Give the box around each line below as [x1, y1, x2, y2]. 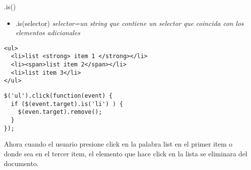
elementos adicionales [15, 27, 80, 38]
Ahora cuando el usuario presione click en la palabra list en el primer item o [4, 139, 232, 149]
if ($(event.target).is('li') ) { [11, 100, 123, 107]
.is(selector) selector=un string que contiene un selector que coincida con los [15, 18, 244, 28]
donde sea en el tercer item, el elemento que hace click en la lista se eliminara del [4, 148, 248, 158]
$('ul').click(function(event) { [4, 92, 113, 100]
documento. [4, 158, 39, 168]
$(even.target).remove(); [18, 108, 102, 116]
